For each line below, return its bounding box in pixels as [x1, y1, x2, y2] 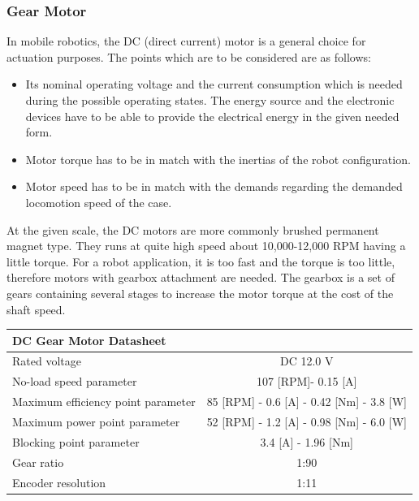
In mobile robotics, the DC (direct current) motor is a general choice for [6, 32, 366, 50]
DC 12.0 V [280, 352, 334, 369]
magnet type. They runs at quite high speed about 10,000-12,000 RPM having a [6, 237, 406, 254]
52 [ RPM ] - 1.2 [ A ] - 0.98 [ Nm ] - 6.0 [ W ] [206, 413, 407, 430]
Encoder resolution [12, 473, 106, 490]
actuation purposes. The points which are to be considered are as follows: [6, 48, 371, 65]
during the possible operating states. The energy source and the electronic [25, 92, 395, 108]
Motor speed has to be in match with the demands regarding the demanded [25, 178, 403, 195]
